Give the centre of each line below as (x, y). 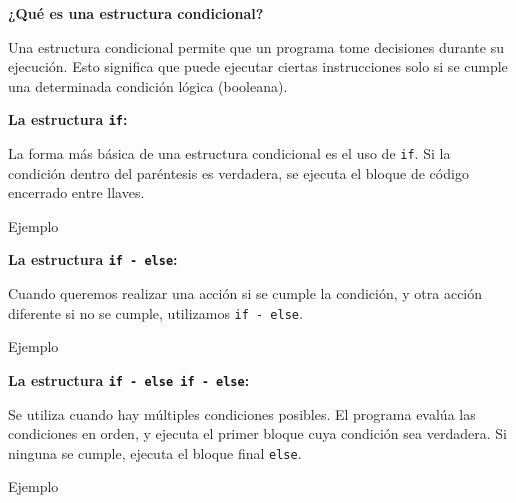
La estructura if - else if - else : (129, 379)
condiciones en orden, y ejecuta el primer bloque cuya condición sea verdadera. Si (257, 433)
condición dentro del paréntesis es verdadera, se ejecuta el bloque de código (238, 172)
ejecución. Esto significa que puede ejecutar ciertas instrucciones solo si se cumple (258, 66)
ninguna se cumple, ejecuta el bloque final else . (155, 452)
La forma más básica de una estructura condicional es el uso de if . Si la (229, 153)
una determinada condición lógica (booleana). (148, 85)
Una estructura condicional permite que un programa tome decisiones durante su (256, 46)
